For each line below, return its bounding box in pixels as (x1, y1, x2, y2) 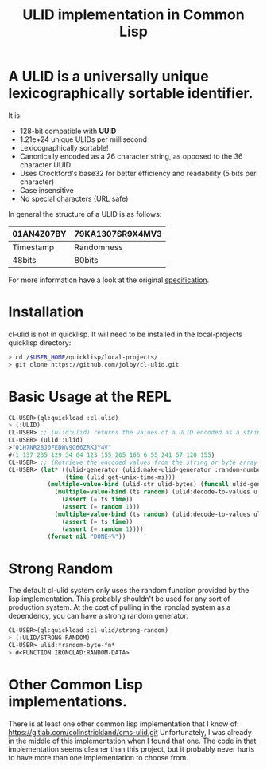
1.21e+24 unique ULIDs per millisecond (19, 134, 147, 144)
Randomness (74, 242, 123, 253)
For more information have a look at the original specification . (8, 275, 210, 285)
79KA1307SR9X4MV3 (74, 228, 162, 239)
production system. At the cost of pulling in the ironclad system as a (8, 603, 231, 612)
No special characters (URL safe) (19, 194, 129, 203)
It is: (8, 110, 22, 120)
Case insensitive (19, 185, 74, 194)
